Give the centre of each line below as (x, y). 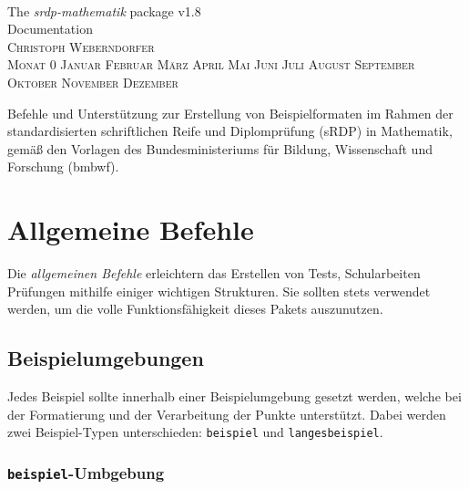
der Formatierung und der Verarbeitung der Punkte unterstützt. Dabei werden (227, 414)
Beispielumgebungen (106, 358)
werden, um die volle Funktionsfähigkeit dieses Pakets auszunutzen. (195, 309)
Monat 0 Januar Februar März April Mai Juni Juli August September (211, 64)
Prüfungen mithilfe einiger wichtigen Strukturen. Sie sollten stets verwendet (219, 291)
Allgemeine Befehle (131, 229)
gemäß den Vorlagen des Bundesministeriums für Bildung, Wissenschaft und (220, 148)
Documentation (50, 29)
